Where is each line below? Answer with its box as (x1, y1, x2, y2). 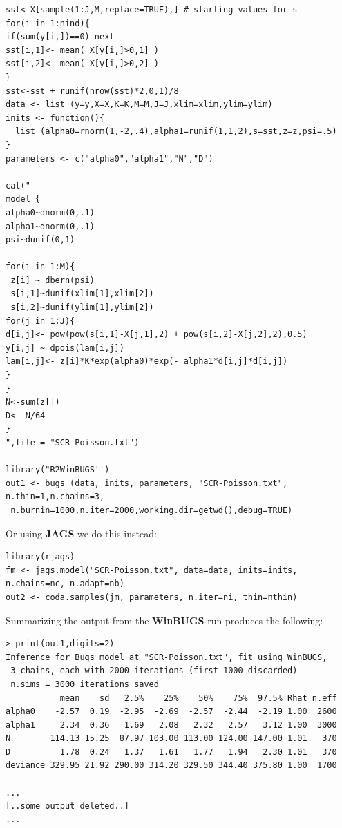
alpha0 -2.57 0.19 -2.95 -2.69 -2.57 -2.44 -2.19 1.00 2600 (6, 706, 337, 717)
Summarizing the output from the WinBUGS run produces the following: (6, 613, 323, 627)
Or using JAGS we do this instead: (6, 526, 157, 540)
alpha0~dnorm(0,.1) (6, 207, 95, 218)
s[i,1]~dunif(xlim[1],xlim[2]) (10, 289, 154, 299)
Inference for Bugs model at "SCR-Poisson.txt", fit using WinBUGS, (6, 652, 327, 662)
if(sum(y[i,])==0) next (6, 32, 115, 42)
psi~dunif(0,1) (6, 235, 75, 245)
